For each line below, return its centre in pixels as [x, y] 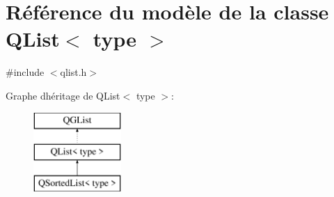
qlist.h [73, 72]
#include [25, 72]
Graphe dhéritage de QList [63, 95]
